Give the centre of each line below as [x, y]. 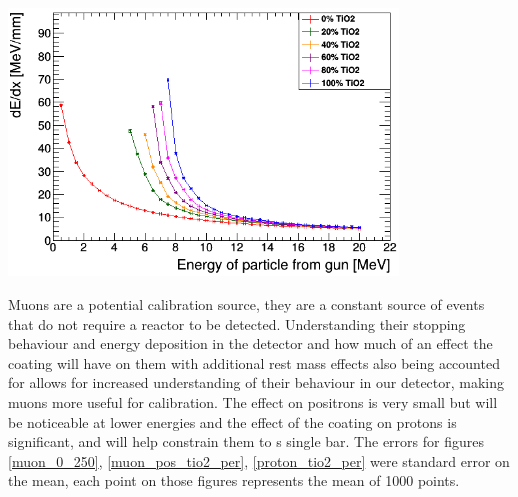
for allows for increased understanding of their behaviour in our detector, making [256, 382]
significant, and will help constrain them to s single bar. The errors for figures [246, 441]
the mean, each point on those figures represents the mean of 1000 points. [234, 480]
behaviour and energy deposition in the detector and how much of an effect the [250, 343]
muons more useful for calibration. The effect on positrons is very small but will [253, 401]
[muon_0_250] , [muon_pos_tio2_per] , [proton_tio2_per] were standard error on [259, 460]
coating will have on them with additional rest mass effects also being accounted [254, 362]
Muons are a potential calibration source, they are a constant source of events [246, 303]
